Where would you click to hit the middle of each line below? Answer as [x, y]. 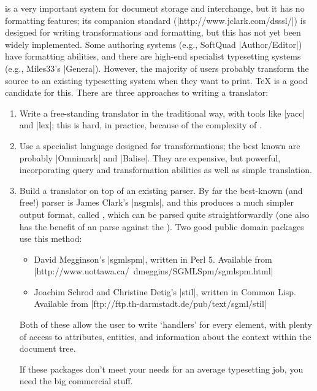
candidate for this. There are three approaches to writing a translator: [137, 92]
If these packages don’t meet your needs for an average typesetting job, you [161, 369]
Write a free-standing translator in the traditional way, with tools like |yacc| [162, 113]
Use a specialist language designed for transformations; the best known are [160, 145]
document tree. [48, 348]
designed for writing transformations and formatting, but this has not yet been [153, 32]
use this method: [51, 238]
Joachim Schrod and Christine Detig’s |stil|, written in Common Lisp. [165, 291]
